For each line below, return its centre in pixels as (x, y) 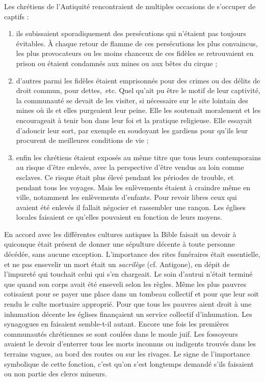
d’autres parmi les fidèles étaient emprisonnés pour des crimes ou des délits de (138, 80)
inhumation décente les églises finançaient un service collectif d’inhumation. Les (128, 314)
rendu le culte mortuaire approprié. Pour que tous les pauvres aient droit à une (128, 304)
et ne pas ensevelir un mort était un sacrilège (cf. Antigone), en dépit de (117, 264)
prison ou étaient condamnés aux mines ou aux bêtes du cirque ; (117, 63)
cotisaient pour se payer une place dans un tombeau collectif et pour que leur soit (131, 294)
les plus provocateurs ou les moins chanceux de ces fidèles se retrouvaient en (135, 53)
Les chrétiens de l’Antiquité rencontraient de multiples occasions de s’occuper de (130, 6)
